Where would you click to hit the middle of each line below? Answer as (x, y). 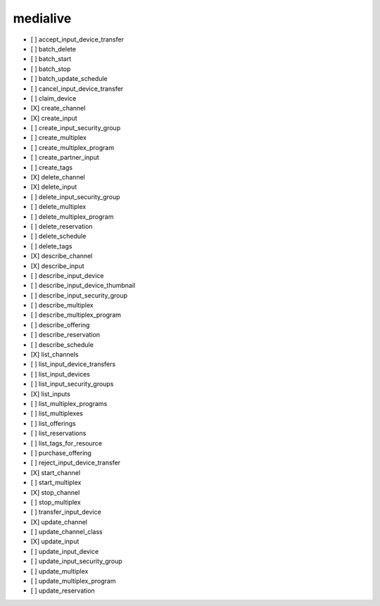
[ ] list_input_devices (61, 374)
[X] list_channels (55, 355)
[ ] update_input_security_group (76, 561)
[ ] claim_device (53, 98)
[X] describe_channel (62, 256)
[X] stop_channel (55, 492)
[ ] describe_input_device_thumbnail (83, 286)
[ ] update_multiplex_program (73, 581)
